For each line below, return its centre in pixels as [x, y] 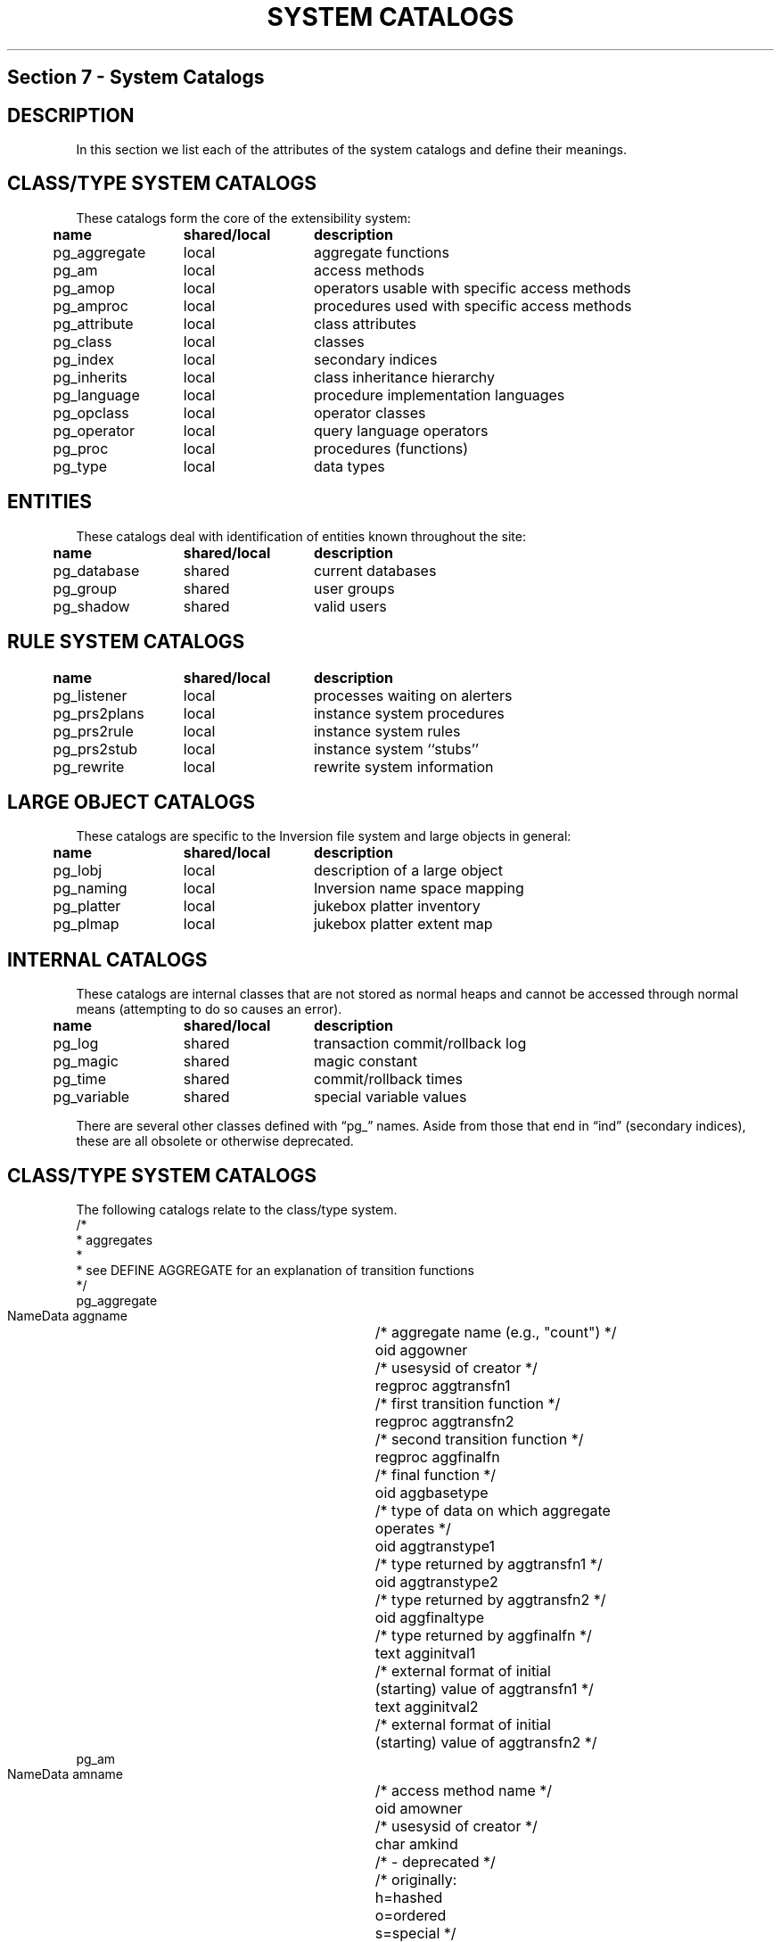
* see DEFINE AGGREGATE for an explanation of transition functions [275, 1271]
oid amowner [419, 1809]
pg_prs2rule [93, 731]
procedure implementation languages [439, 395]
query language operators [401, 430]
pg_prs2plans [99, 713]
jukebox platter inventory [397, 906]
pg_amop [84, 288]
